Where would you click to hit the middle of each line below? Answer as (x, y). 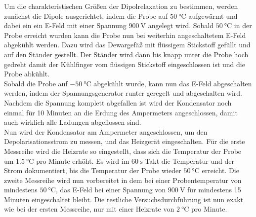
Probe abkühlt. (27, 74)
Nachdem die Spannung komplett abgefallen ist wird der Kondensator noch (118, 102)
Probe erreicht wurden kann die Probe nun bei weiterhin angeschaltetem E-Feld (125, 35)
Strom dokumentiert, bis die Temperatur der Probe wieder (93, 170)
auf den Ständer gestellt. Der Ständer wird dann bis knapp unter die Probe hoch (126, 54)
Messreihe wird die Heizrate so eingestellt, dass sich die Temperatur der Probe (123, 151)
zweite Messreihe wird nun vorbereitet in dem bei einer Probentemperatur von (123, 180)
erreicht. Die (220, 170)
